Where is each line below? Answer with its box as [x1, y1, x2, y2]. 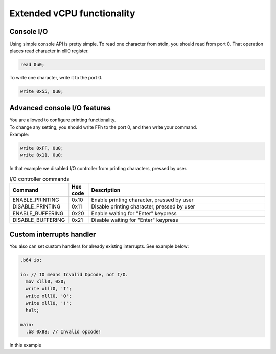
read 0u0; [20, 61, 45, 68]
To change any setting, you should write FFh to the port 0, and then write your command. [9, 124, 197, 130]
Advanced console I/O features [9, 103, 111, 112]
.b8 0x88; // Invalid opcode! [26, 329, 102, 335]
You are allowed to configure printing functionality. [9, 117, 116, 123]
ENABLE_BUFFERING [12, 210, 64, 217]
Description [91, 186, 121, 193]
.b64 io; [20, 257, 42, 263]
